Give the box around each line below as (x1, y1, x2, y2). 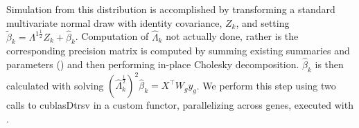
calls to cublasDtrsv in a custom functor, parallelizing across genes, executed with (6, 98, 353, 112)
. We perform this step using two (196, 78, 336, 92)
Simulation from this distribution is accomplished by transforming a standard (6, 2, 335, 16)
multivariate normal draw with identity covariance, (6, 15, 222, 30)
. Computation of (75, 29, 149, 43)
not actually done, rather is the (166, 29, 299, 43)
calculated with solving (6, 78, 104, 92)
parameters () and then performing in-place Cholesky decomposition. (6, 57, 299, 72)
